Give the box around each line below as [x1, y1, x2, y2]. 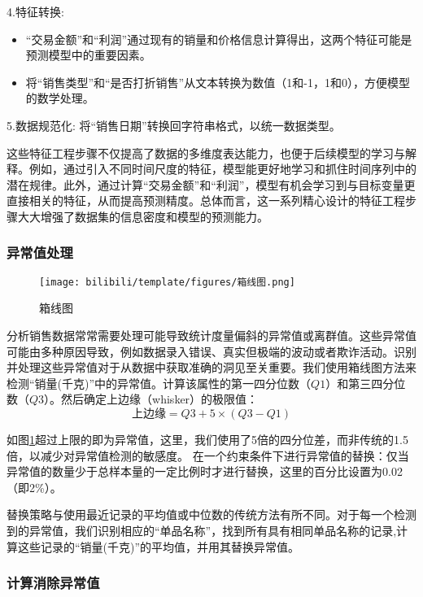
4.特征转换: [7, 3, 64, 20]
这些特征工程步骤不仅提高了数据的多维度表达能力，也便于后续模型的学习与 [7, 144, 405, 161]
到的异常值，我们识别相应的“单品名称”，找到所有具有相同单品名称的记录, [7, 521, 397, 538]
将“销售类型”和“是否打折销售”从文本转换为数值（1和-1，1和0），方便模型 [25, 73, 410, 90]
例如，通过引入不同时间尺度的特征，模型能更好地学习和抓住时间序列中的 [28, 160, 416, 177]
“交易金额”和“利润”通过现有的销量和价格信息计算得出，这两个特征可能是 [25, 30, 412, 47]
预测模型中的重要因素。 [25, 46, 151, 63]
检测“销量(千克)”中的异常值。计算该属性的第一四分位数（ [7, 374, 312, 391]
